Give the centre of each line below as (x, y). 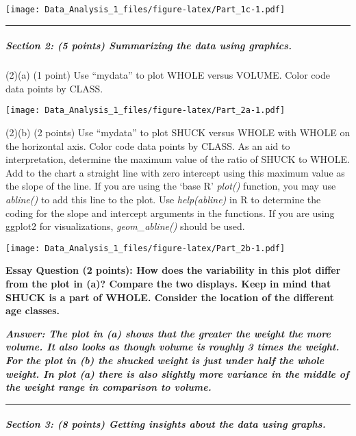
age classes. (33, 310)
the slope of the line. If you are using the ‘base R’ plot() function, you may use (171, 186)
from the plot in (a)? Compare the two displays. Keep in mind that (168, 284)
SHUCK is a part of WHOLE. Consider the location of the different (170, 297)
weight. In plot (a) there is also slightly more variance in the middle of (177, 373)
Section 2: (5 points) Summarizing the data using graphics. (149, 46)
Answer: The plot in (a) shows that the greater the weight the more (168, 333)
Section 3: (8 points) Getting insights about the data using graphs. (166, 424)
